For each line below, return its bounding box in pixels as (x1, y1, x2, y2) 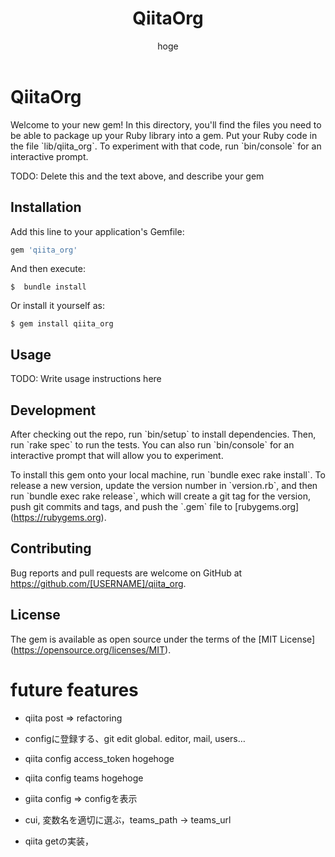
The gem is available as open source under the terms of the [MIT (10, 633, 278, 645)
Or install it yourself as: (10, 300, 105, 312)
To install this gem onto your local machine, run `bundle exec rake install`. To (10, 469, 326, 481)
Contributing (10, 540, 92, 557)
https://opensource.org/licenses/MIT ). (13, 643, 172, 656)
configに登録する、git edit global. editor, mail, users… (24, 732, 246, 744)
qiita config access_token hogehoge (24, 752, 175, 764)
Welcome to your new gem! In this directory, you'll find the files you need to (10, 118, 322, 131)
